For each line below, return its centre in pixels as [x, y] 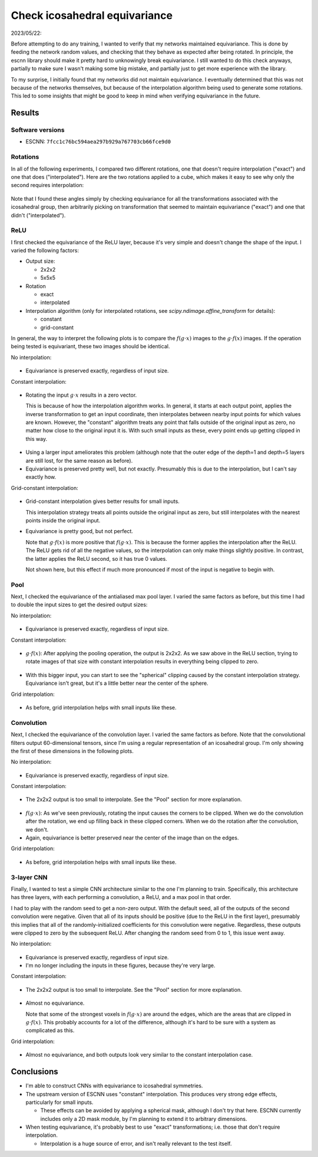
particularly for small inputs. [59, 1102]
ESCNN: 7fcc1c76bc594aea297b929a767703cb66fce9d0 [98, 142]
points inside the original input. [63, 520]
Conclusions [34, 1072]
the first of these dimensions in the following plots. [72, 751]
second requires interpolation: [47, 185]
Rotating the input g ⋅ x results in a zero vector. [81, 395]
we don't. [37, 829]
